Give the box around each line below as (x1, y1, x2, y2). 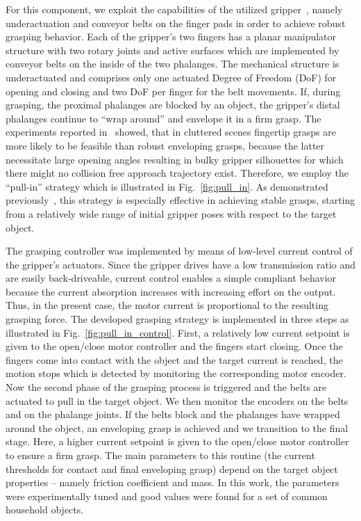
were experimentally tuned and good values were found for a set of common (6, 488, 328, 503)
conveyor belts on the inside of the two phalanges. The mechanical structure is (6, 56, 339, 71)
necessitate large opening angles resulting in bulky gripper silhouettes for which (6, 152, 344, 166)
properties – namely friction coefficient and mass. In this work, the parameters (6, 475, 339, 490)
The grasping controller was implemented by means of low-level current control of (6, 243, 353, 258)
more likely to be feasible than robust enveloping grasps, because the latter (6, 138, 325, 152)
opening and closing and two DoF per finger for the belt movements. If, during (6, 83, 341, 98)
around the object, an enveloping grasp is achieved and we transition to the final (6, 420, 349, 435)
